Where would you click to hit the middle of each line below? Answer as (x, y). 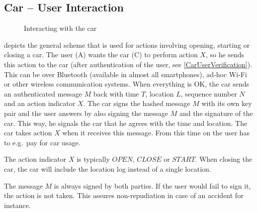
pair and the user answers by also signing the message (86, 113)
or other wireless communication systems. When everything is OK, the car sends (127, 84)
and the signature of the (216, 113)
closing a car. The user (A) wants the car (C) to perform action (101, 54)
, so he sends (225, 54)
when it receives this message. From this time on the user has (156, 133)
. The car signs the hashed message (137, 103)
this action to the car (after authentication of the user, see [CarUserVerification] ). (128, 64)
